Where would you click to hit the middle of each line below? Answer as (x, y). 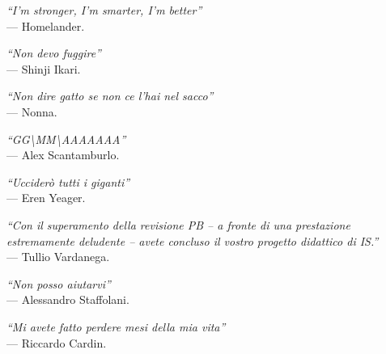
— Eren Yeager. (46, 198)
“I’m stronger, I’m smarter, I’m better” (104, 10)
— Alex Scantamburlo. (63, 155)
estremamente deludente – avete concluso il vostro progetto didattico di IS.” (193, 240)
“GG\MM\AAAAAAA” (66, 139)
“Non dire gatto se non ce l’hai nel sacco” (110, 96)
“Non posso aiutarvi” (59, 283)
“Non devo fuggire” (54, 53)
